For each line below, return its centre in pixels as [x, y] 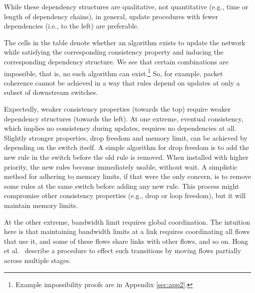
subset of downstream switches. [51, 92]
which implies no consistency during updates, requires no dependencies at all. [120, 128]
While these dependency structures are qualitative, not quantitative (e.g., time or [126, 6]
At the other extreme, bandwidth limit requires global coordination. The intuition [127, 221]
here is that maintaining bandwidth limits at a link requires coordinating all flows [127, 231]
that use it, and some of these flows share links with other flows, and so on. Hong [126, 241]
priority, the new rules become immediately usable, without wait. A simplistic [121, 166]
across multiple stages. [38, 260]
